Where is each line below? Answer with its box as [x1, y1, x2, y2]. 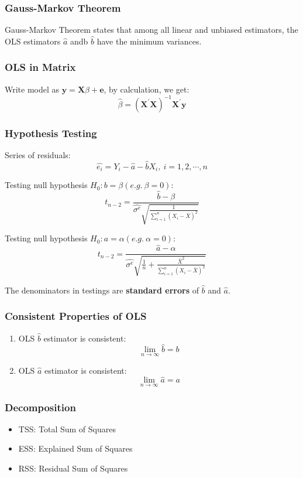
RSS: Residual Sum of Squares [18, 462, 128, 474]
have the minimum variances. [97, 35, 202, 47]
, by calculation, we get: [104, 83, 190, 95]
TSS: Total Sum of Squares [18, 422, 116, 435]
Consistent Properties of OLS [5, 309, 147, 323]
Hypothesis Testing [5, 125, 97, 140]
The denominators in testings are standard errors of [5, 284, 199, 296]
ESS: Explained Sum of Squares [18, 442, 133, 455]
